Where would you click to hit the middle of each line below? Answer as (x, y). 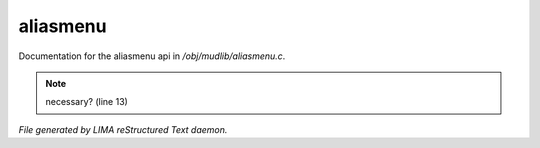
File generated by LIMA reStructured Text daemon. (123, 129)
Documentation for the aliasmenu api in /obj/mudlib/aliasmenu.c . (152, 56)
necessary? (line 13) (87, 102)
